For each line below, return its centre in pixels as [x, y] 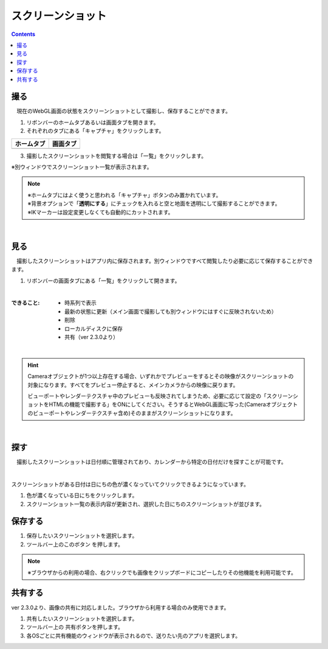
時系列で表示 [80, 303]
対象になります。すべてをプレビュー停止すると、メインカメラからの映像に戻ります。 [133, 385]
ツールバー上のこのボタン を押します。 [75, 544]
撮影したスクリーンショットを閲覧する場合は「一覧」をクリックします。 [116, 156]
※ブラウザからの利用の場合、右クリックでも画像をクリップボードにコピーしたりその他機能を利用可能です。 [162, 572]
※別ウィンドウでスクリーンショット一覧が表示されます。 [82, 167]
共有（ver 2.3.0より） [91, 337]
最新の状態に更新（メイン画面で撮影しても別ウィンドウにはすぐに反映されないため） [171, 311]
